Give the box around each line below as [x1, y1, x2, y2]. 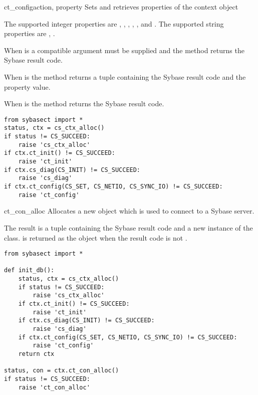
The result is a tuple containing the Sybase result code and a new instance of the [4, 222, 253, 233]
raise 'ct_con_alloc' [18, 383, 90, 391]
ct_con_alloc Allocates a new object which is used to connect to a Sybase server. [4, 206, 254, 216]
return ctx [18, 350, 55, 357]
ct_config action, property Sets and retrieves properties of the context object [4, 2, 238, 12]
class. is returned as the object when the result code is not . [4, 232, 187, 243]
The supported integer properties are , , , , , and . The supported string [4, 18, 224, 29]
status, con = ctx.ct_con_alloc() [4, 367, 119, 374]
